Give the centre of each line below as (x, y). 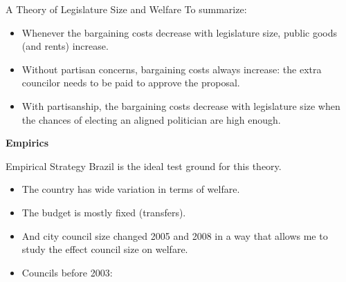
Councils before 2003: (67, 272)
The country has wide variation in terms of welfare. (131, 189)
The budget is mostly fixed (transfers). (104, 212)
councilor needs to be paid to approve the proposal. (131, 83)
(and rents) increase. (65, 46)
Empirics (27, 143)
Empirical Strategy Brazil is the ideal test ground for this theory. (144, 166)
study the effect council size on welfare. (105, 249)
